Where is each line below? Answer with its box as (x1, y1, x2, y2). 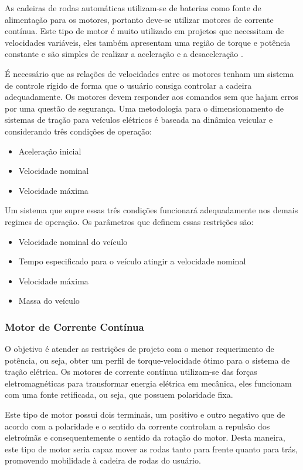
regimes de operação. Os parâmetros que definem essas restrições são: (5, 215, 254, 227)
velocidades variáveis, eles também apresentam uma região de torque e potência (5, 36, 291, 48)
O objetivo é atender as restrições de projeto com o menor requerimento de (5, 343, 274, 355)
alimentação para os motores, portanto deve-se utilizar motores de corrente (5, 13, 274, 25)
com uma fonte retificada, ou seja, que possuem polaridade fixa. (5, 388, 233, 401)
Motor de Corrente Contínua (5, 319, 144, 334)
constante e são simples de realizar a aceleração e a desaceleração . (5, 48, 243, 60)
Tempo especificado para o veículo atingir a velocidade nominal (18, 255, 246, 267)
